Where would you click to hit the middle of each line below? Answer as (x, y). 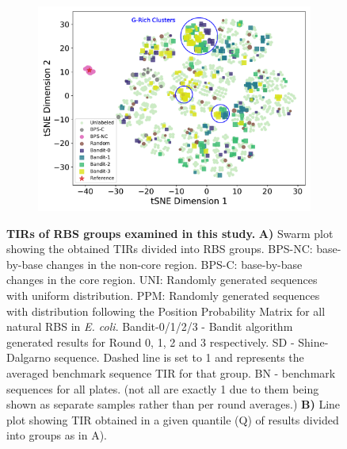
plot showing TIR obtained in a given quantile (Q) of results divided (173, 419)
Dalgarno (29, 357)
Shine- (313, 342)
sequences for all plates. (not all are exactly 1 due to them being (163, 388)
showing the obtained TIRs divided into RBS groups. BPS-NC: (160, 249)
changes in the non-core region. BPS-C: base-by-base (174, 264)
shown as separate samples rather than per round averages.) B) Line (173, 404)
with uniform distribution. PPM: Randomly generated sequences (163, 295)
